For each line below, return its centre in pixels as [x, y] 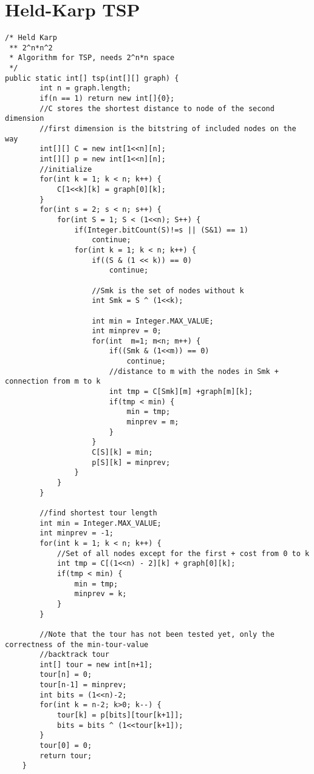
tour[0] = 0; [66, 746]
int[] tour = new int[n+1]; [96, 664]
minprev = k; [101, 594]
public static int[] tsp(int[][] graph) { [92, 78]
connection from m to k [53, 382]
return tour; [66, 755]
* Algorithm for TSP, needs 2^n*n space [92, 58]
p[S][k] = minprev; [131, 462]
